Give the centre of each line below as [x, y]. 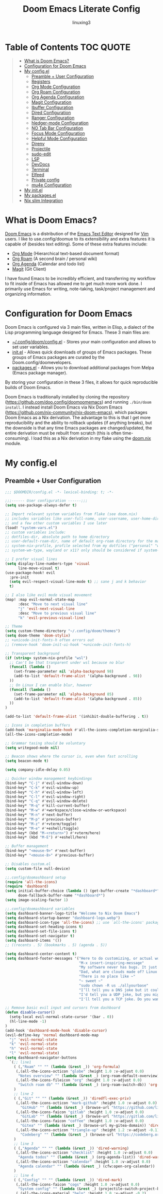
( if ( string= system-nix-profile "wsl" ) [47, 658]
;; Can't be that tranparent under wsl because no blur [67, 662]
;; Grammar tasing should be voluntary [45, 743]
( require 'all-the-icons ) [31, 882]
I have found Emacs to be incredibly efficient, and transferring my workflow [81, 278]
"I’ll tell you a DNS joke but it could [120, 990]
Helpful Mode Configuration [59, 138]
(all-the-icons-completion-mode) [39, 734]
